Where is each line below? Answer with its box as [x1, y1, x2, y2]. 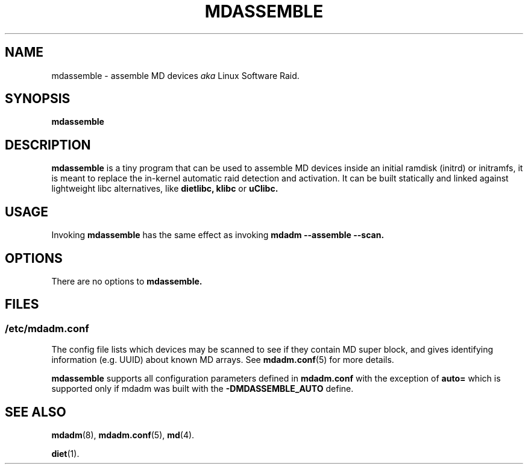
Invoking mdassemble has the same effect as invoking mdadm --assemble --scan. [51, 230, 385, 241]
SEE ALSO [5, 404, 66, 420]
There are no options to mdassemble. [51, 275, 203, 286]
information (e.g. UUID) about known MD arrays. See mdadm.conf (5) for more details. [51, 354, 394, 365]
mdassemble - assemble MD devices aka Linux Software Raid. [51, 70, 300, 81]
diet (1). [51, 449, 80, 459]
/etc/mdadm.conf [5, 322, 89, 335]
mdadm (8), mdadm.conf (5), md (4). [51, 430, 195, 441]
